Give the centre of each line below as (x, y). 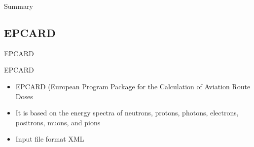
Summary (18, 6)
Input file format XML (50, 139)
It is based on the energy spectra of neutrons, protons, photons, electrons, (127, 113)
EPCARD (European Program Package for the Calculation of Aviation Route (133, 86)
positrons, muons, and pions (58, 122)
